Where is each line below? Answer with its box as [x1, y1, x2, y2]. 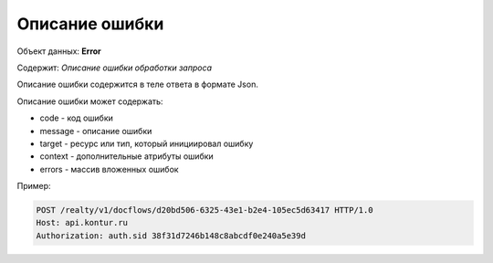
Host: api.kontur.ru [36, 217, 128, 228]
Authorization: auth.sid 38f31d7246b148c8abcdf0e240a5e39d [36, 230, 306, 241]
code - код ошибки [39, 112, 113, 123]
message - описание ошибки [39, 125, 152, 136]
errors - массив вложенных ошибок [39, 163, 179, 174]
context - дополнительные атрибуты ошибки [39, 151, 214, 162]
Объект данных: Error [16, 46, 102, 57]
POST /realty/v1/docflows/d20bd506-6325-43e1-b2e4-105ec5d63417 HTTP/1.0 [36, 205, 373, 216]
